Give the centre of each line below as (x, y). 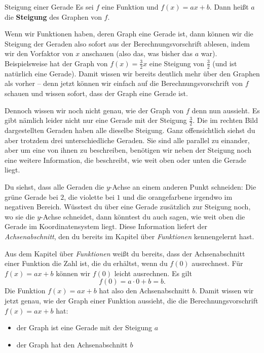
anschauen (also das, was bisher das (137, 53)
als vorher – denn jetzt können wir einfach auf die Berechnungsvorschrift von (124, 83)
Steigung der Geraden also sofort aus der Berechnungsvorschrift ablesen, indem (127, 43)
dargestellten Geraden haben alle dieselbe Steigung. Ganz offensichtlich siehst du (130, 130)
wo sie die (20, 216)
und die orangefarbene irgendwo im (178, 196)
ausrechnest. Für (217, 263)
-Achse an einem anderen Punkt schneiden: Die (183, 186)
